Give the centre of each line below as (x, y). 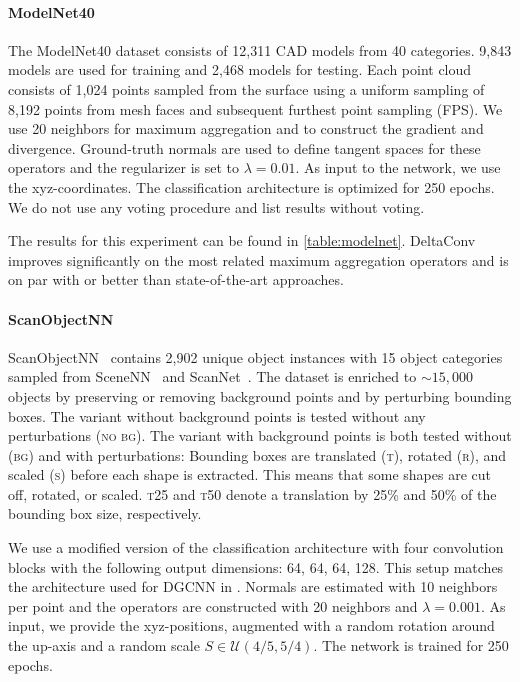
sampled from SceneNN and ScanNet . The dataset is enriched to (212, 376)
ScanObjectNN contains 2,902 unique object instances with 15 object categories (255, 356)
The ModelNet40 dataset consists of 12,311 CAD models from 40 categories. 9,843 (260, 49)
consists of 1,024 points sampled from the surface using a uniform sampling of (246, 88)
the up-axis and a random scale (104, 645)
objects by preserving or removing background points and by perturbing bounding (260, 395)
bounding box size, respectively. (105, 513)
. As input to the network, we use (398, 167)
